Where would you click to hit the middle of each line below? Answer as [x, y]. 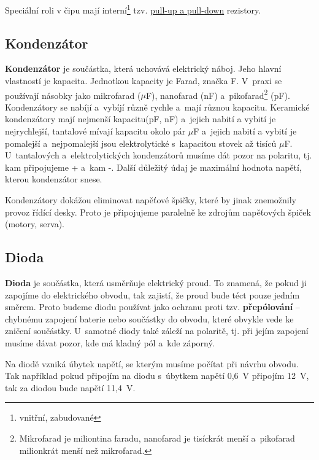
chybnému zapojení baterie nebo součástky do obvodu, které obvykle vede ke [149, 318]
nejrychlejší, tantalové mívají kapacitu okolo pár [95, 131]
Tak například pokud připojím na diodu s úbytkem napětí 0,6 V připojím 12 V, [157, 376]
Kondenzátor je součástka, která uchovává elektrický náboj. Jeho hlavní [143, 68]
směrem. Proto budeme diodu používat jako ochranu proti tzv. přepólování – [152, 307]
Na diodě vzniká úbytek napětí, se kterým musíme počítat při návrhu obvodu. [152, 363]
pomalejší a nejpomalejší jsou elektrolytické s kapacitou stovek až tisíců [141, 143]
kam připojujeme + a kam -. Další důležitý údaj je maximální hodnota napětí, [153, 167]
